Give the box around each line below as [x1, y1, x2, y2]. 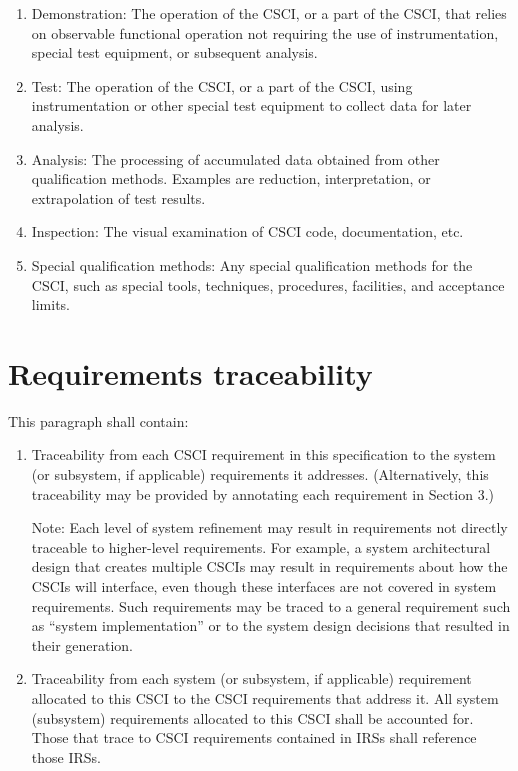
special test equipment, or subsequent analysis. [31, 42, 318, 63]
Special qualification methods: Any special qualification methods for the [31, 254, 473, 275]
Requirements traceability [8, 352, 373, 393]
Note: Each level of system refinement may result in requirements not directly [31, 517, 508, 538]
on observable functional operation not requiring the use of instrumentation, [31, 22, 499, 43]
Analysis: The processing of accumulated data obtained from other [31, 148, 440, 169]
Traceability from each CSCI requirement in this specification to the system [31, 444, 496, 465]
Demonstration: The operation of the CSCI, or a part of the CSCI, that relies [31, 3, 507, 23]
